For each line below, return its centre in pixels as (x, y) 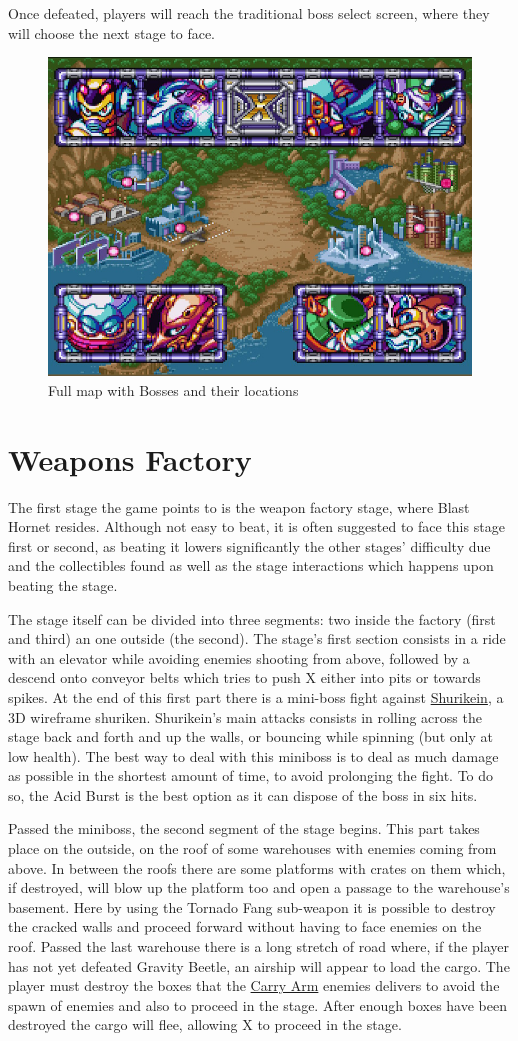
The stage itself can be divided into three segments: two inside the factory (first (252, 618)
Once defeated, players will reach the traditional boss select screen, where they (249, 13)
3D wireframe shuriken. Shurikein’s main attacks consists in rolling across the (245, 716)
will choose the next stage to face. (112, 32)
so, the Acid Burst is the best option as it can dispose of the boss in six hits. (243, 794)
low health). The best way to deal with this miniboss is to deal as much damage (253, 755)
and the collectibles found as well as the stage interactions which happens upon (251, 565)
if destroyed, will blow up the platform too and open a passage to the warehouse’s (259, 887)
